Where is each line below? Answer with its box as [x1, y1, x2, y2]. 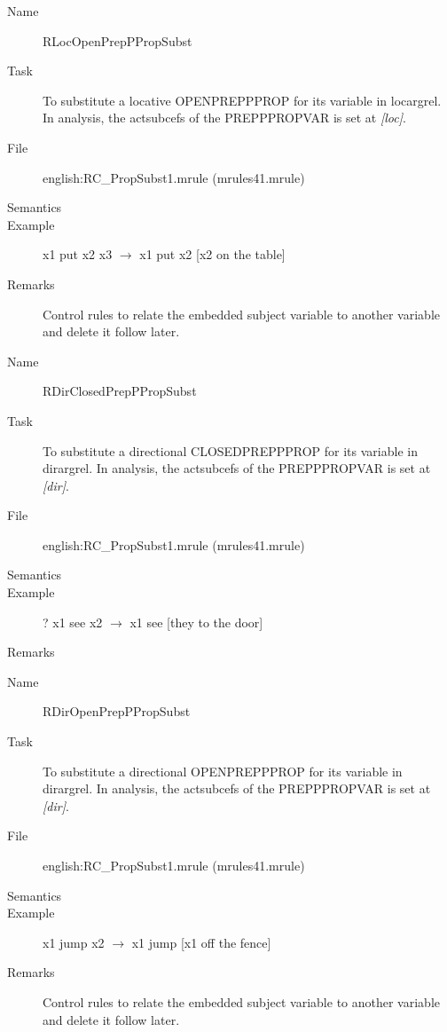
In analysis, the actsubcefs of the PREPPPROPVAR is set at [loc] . [43, 108, 406, 127]
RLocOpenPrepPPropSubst [43, 31, 192, 50]
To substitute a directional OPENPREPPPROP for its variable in [43, 761, 403, 780]
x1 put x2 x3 [43, 245, 113, 264]
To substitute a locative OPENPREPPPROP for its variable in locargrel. [43, 91, 442, 109]
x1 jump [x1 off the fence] [131, 933, 271, 951]
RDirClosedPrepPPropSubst [43, 382, 197, 400]
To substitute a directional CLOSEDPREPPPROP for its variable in [43, 441, 418, 460]
